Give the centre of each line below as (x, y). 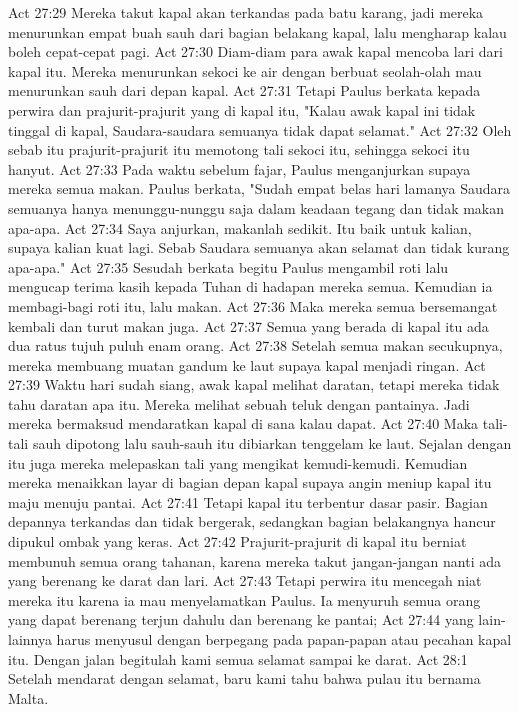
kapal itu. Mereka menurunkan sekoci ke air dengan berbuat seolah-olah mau (245, 70)
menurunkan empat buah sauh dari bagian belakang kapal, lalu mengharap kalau (257, 31)
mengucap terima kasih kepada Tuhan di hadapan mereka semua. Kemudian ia (250, 286)
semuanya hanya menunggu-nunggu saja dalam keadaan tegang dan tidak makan (256, 207)
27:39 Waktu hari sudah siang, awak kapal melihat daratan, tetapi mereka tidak (254, 384)
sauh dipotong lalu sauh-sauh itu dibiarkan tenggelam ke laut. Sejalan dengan (272, 443)
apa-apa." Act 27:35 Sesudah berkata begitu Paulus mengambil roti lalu (228, 266)
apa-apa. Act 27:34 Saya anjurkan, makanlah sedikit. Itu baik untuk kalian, (240, 227)
